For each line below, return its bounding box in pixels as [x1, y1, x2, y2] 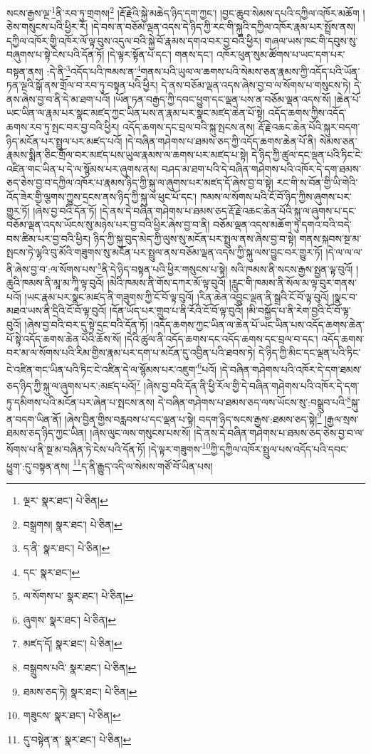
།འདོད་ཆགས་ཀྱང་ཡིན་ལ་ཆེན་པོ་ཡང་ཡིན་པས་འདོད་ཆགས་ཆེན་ [150, 317, 365, 332]
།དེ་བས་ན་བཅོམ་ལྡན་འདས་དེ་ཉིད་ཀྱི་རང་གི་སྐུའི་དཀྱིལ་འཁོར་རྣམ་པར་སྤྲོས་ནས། [90, 19, 355, 34]
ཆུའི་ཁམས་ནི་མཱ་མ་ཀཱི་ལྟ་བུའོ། [6, 275, 105, 290]
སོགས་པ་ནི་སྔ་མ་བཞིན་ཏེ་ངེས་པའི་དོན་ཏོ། [6, 442, 145, 457]
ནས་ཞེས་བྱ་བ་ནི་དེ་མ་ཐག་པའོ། [6, 91, 110, 106]
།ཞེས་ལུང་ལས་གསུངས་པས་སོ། [90, 425, 191, 440]
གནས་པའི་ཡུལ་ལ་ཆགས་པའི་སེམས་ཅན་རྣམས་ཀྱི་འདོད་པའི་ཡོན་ [140, 63, 360, 78]
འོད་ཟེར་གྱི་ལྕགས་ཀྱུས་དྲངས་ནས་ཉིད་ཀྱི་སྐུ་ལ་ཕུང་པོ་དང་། [6, 189, 197, 204]
